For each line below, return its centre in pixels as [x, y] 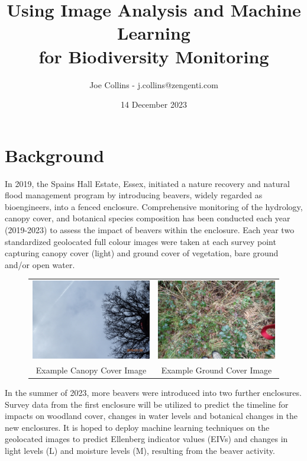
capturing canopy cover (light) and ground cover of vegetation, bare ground [142, 253]
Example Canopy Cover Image [91, 370]
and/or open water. [40, 264]
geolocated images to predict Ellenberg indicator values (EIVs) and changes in [146, 439]
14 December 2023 [154, 104]
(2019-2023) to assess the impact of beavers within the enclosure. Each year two [150, 230]
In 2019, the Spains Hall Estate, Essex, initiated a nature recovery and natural [147, 183]
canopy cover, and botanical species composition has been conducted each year [148, 218]
